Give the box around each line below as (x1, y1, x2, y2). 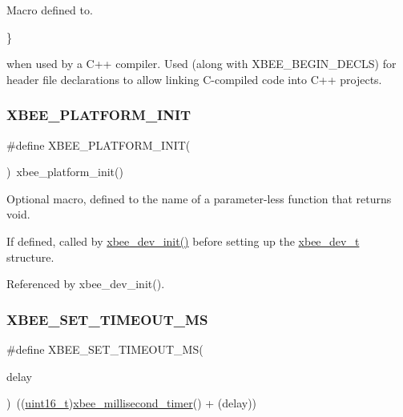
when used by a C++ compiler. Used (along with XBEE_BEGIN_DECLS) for (6, 55, 397, 72)
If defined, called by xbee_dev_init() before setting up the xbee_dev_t (6, 232, 360, 249)
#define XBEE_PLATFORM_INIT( (6, 136, 191, 153)
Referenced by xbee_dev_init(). (6, 275, 165, 292)
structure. (6, 248, 54, 265)
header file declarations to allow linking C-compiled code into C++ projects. (6, 70, 382, 87)
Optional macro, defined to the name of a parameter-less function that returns (6, 190, 392, 206)
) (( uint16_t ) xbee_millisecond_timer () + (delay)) (6, 395, 257, 411)
